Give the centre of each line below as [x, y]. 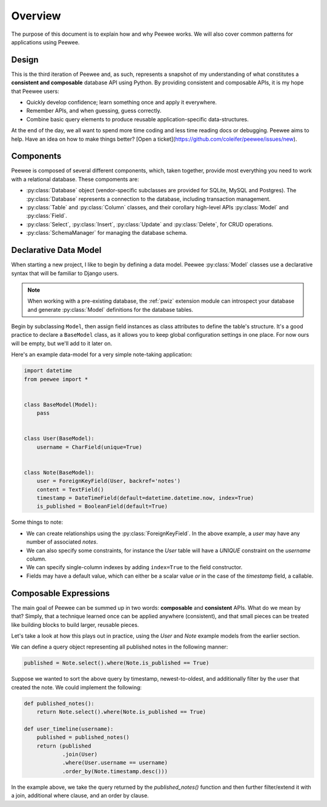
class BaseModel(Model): [61, 404]
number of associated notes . [62, 542]
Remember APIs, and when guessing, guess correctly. [94, 111]
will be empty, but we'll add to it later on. [62, 343]
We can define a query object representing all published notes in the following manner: [120, 647]
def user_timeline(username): [69, 729]
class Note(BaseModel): [59, 472]
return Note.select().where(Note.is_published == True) [121, 712]
